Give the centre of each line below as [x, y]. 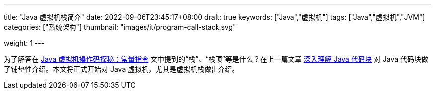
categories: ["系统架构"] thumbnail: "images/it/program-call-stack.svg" [120, 27]
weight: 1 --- [24, 43]
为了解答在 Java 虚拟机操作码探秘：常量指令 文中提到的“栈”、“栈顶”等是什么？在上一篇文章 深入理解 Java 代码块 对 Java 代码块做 [216, 59]
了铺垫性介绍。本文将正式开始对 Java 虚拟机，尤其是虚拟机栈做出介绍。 [122, 69]
